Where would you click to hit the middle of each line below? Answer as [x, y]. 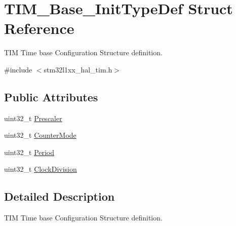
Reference [39, 28]
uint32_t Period [29, 152]
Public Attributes [51, 97]
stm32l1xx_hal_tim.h [78, 69]
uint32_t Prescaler [33, 118]
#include [18, 69]
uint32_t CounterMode [40, 135]
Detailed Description [60, 196]
